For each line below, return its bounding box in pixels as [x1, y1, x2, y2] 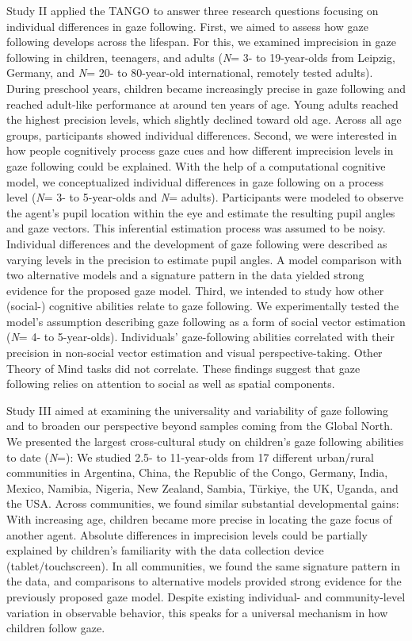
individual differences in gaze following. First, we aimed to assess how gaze [6, 17, 368, 34]
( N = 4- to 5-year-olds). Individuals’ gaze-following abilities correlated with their [6, 328, 395, 345]
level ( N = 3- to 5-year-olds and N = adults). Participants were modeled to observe [6, 189, 404, 205]
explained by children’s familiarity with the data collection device [6, 542, 324, 558]
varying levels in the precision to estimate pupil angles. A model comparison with [6, 251, 402, 267]
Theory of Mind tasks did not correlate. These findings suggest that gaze [6, 359, 360, 376]
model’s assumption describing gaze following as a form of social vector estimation [6, 313, 406, 329]
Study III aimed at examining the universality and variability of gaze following [6, 401, 389, 418]
